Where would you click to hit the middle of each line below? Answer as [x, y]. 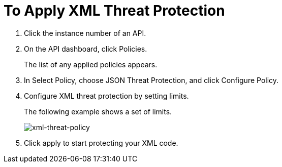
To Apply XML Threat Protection [114, 11]
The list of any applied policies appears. [91, 64]
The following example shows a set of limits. [98, 111]
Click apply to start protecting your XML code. [101, 143]
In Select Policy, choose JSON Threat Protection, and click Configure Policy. [151, 80]
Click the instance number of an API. [85, 33]
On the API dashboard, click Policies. [86, 49]
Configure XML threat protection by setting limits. [106, 96]
